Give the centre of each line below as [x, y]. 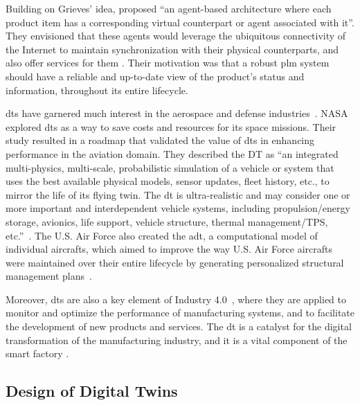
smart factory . [37, 353]
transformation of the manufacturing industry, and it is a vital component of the [177, 340]
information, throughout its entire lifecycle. [97, 90]
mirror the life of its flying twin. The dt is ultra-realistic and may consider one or [178, 194]
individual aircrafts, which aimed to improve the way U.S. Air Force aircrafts [169, 249]
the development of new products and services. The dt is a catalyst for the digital [179, 326]
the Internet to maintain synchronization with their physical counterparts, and [172, 49]
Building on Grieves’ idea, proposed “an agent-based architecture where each [169, 8]
